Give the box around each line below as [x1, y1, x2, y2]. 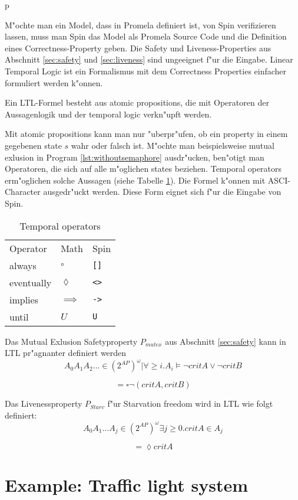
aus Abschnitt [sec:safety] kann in [165, 335, 286, 347]
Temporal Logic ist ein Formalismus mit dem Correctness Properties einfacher [5, 64, 287, 77]
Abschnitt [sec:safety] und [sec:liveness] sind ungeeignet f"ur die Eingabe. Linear [5, 53, 293, 66]
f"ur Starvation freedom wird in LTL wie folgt [107, 397, 273, 410]
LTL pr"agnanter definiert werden [5, 347, 127, 359]
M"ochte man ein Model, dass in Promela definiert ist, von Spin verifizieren [5, 18, 276, 31]
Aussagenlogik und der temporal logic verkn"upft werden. [5, 107, 212, 120]
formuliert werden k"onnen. [5, 76, 103, 89]
